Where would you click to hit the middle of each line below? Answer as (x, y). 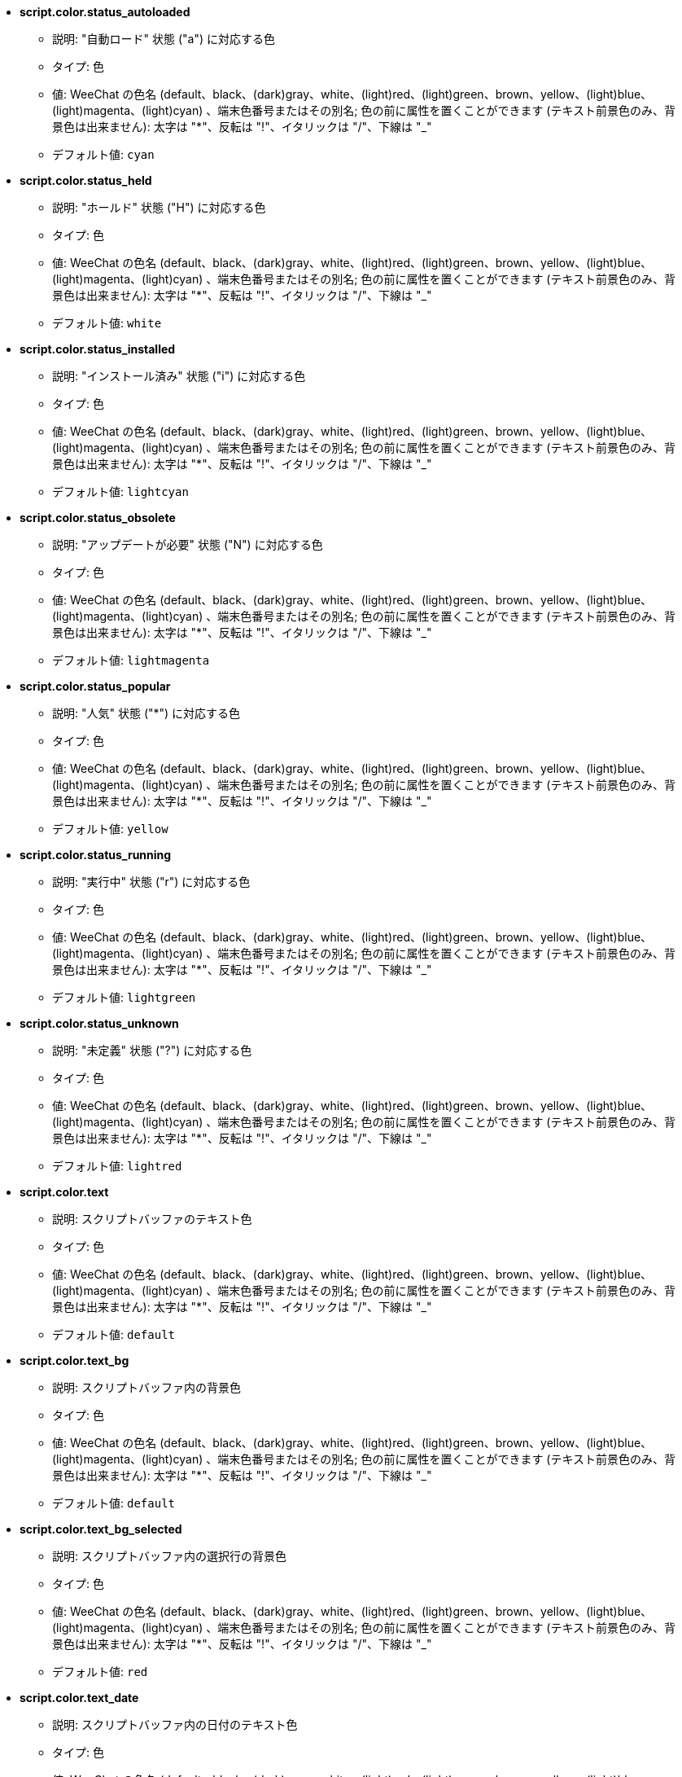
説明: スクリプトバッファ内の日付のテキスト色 (175, 1724)
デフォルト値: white (107, 323)
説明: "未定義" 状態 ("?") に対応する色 (152, 1050)
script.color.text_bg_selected (101, 1529)
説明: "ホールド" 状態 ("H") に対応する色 (159, 207)
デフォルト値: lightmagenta (131, 660)
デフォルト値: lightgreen (124, 997)
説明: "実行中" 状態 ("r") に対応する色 (151, 882)
